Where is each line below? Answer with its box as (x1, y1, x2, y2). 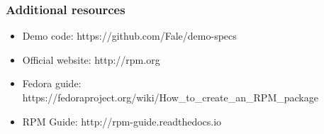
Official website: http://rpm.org (22, 52, 160, 67)
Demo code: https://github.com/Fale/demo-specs (22, 28, 237, 43)
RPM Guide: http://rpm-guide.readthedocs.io (22, 113, 222, 128)
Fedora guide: (22, 76, 82, 91)
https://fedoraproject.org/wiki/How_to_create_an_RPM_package (22, 90, 318, 104)
